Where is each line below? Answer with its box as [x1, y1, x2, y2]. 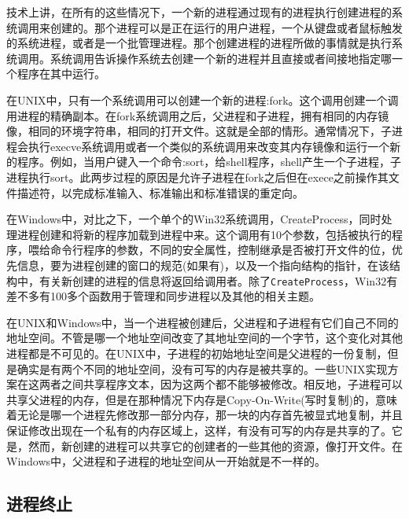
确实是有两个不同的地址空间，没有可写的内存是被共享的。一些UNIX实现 [17, 360, 388, 377]
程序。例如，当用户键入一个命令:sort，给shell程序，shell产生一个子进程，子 [17, 153, 401, 170]
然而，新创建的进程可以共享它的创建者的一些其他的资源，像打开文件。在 [28, 437, 403, 454]
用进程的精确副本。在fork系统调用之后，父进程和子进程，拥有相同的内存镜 [6, 107, 389, 123]
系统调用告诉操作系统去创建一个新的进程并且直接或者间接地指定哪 [50, 50, 392, 66]
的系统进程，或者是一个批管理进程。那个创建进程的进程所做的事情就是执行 [6, 35, 392, 51]
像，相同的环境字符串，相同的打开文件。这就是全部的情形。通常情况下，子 [6, 123, 392, 139]
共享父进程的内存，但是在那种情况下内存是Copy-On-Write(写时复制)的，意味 [6, 391, 398, 407]
